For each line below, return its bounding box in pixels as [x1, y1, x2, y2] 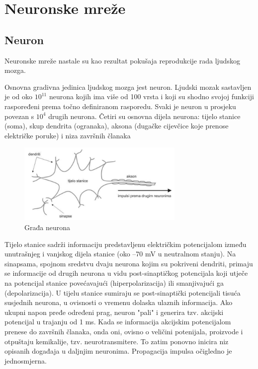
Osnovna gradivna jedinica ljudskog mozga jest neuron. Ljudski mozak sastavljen [4, 81, 252, 92]
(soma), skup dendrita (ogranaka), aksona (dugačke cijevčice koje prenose [4, 121, 229, 131]
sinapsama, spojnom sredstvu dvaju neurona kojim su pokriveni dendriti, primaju [4, 258, 253, 268]
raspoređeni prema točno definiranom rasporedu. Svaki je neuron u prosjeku [4, 101, 236, 111]
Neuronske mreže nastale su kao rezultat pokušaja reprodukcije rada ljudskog [4, 55, 240, 65]
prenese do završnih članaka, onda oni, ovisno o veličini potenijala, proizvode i [4, 326, 243, 336]
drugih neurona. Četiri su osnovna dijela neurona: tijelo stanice [48, 111, 241, 121]
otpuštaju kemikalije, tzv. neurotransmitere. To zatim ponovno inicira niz [4, 336, 229, 346]
